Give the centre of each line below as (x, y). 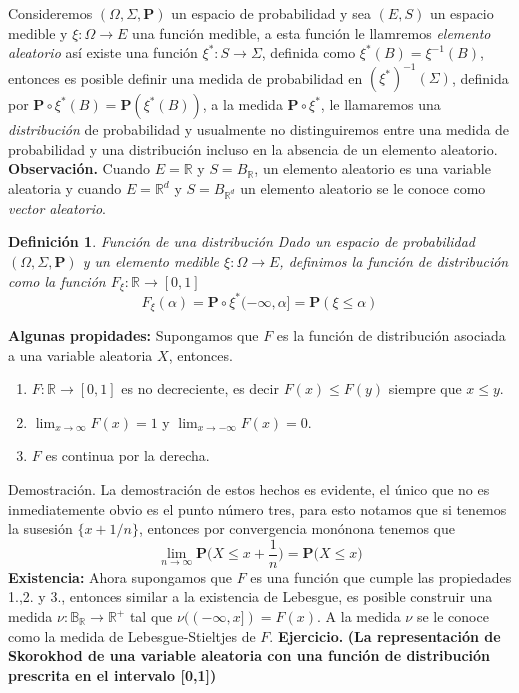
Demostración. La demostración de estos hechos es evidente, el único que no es (249, 488)
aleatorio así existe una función (103, 52)
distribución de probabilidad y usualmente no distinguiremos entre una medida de (259, 129)
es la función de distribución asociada (391, 335)
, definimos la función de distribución (394, 261)
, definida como (308, 52)
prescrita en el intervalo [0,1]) (112, 674)
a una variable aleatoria (80, 354)
